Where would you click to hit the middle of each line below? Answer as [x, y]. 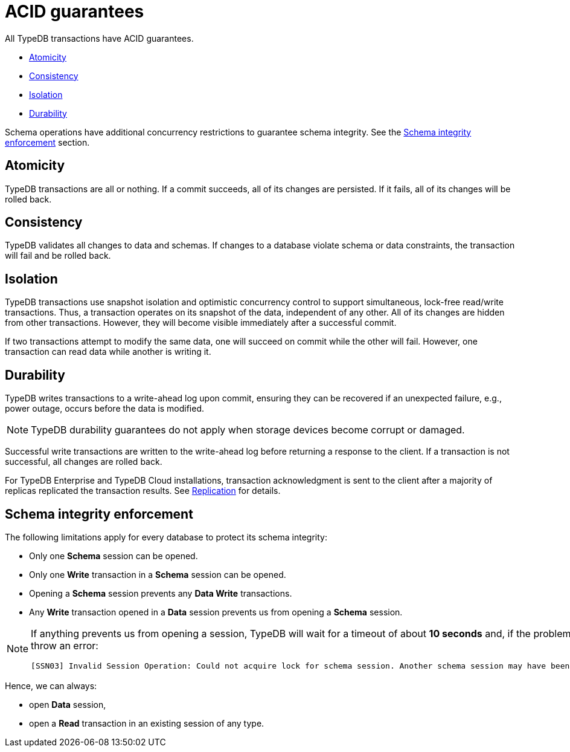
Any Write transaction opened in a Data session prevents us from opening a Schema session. [216, 612]
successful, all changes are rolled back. [84, 462]
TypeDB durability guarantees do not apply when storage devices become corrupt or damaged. [248, 430]
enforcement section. [47, 142]
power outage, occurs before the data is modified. [105, 409]
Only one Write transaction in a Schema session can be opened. [158, 574]
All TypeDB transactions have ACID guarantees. [99, 38]
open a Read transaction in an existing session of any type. [147, 723]
